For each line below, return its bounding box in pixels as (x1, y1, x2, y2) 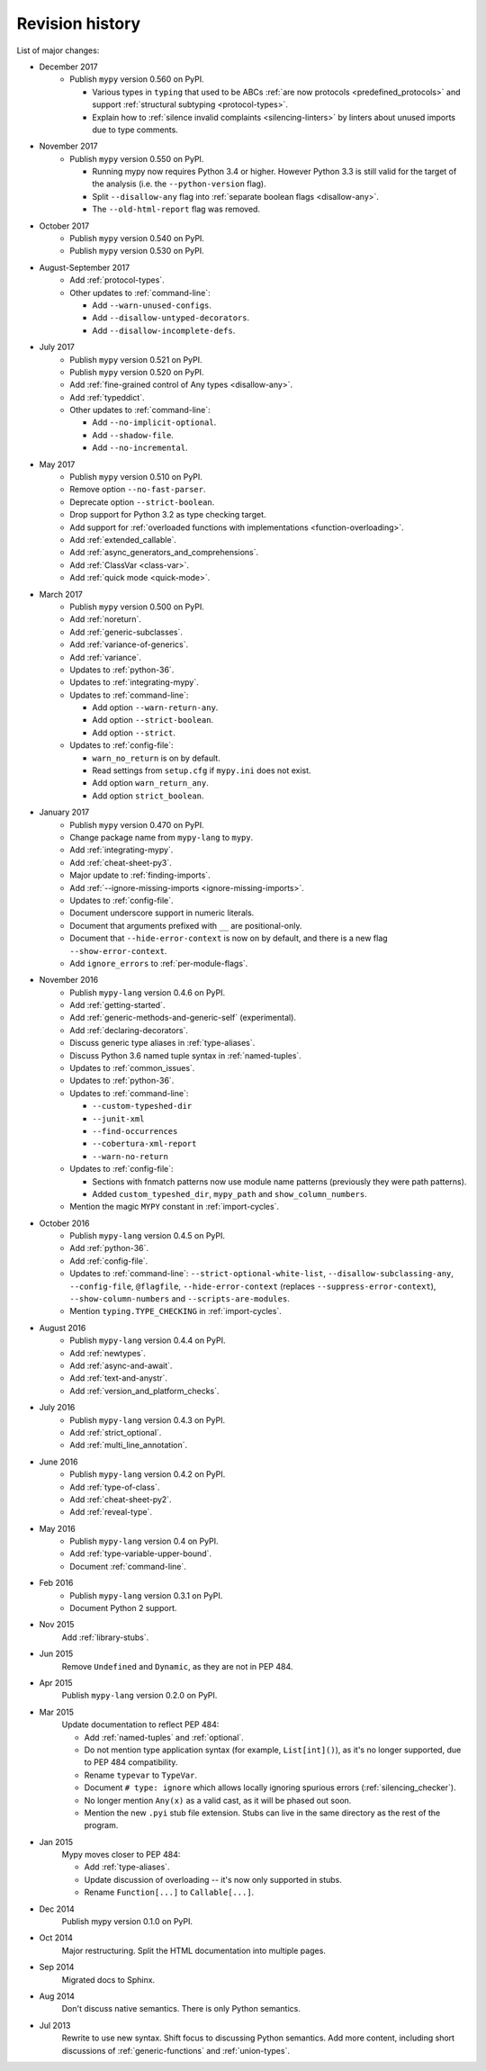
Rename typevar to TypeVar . (84, 1769, 198, 1780)
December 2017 (39, 61, 98, 72)
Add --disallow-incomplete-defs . (92, 325, 236, 336)
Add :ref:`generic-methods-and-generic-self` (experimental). (69, 1013, 297, 1023)
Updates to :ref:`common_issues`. (69, 1063, 195, 1074)
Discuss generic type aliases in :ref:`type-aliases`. (69, 1038, 256, 1049)
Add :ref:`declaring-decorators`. (69, 1024, 189, 1035)
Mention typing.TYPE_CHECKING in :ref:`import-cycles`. (69, 1306, 283, 1317)
